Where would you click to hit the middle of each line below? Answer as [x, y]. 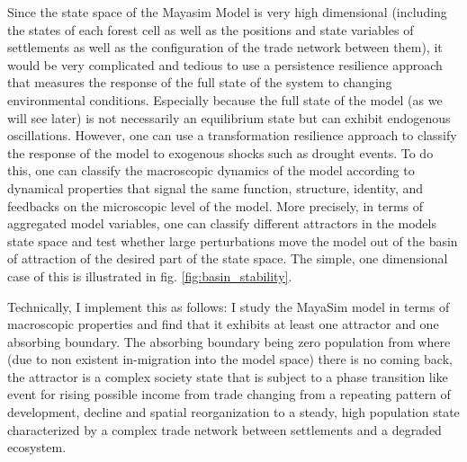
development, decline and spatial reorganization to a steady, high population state [233, 412]
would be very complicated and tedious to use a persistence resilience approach [225, 64]
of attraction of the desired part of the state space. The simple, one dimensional [228, 258]
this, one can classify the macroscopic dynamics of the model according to [211, 170]
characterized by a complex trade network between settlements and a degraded [225, 429]
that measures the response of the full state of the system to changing [200, 82]
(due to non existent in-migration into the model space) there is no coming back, [230, 359]
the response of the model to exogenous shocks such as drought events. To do [220, 152]
